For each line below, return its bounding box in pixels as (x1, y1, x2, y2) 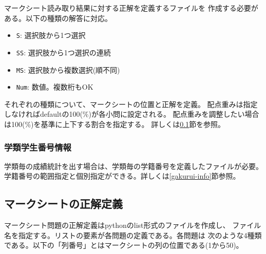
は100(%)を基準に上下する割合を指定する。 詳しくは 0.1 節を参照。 (4, 119, 225, 129)
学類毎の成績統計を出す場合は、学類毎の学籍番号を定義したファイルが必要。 (4, 160, 263, 171)
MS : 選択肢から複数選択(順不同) (16, 64, 120, 75)
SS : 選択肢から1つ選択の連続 (16, 47, 111, 57)
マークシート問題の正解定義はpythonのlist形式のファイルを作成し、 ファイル (4, 220, 261, 230)
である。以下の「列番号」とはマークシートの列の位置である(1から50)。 (4, 240, 243, 250)
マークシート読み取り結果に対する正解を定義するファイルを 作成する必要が (4, 3, 258, 13)
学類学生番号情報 (4, 140, 71, 153)
